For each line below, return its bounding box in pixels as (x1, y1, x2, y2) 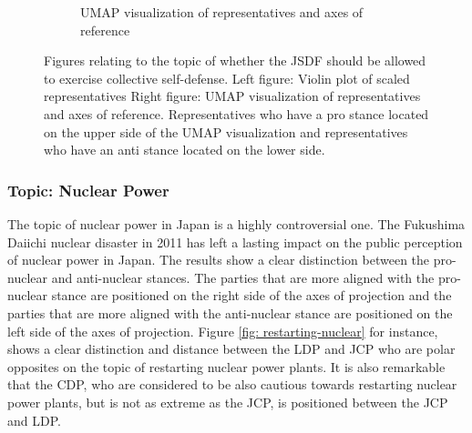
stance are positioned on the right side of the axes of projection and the (51, 286, 452, 305)
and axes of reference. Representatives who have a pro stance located (44, 104, 429, 123)
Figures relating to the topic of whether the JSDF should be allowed (44, 51, 426, 70)
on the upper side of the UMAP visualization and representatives (44, 122, 408, 141)
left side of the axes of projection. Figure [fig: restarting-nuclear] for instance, (7, 321, 438, 340)
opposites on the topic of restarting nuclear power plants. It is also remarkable (7, 357, 446, 376)
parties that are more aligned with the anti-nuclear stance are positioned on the (7, 303, 453, 322)
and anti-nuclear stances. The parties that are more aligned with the (51, 267, 435, 287)
